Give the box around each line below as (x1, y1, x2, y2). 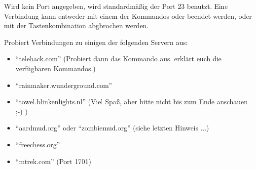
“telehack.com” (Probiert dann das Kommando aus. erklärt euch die (15, 53, 221, 64)
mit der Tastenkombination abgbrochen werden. (4, 20, 149, 31)
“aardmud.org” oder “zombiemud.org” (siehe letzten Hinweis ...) (15, 123, 209, 133)
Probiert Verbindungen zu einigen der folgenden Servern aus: (4, 37, 188, 47)
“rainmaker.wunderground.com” (15, 80, 112, 90)
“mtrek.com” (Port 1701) (15, 156, 91, 166)
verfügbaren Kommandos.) (15, 63, 96, 73)
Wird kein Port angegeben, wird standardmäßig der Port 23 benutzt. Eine (4, 1, 228, 11)
